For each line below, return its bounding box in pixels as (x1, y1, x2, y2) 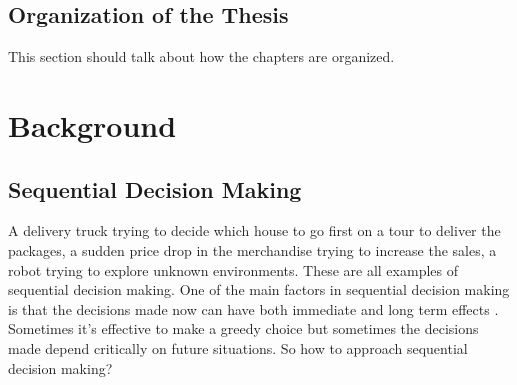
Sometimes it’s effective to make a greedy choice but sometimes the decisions (8, 318, 479, 339)
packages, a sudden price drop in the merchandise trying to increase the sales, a (8, 239, 497, 260)
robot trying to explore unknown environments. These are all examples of (8, 259, 458, 280)
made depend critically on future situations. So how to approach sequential (8, 337, 468, 358)
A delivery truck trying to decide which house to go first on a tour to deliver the (8, 220, 501, 241)
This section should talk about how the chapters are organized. (8, 46, 395, 67)
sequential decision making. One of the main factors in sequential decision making (8, 279, 510, 300)
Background (8, 104, 177, 145)
